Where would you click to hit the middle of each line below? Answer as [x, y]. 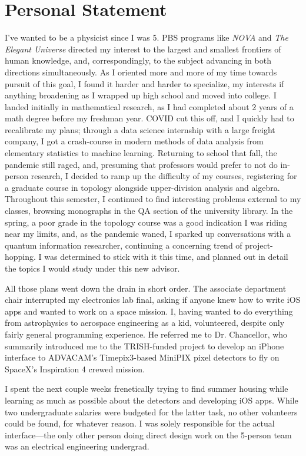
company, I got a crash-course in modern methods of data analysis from [134, 141]
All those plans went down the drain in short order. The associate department [146, 288]
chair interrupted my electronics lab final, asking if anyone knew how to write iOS [153, 300]
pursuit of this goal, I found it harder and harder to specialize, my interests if [144, 83]
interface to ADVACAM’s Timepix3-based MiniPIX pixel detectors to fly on [142, 357]
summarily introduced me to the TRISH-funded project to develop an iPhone [144, 346]
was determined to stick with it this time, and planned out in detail [166, 257]
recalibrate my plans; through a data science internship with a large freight [140, 129]
